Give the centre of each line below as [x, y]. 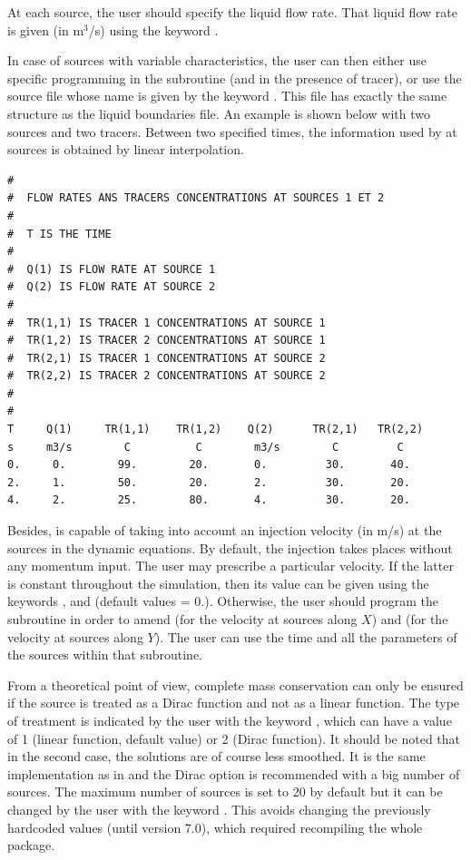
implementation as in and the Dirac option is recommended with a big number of [234, 773]
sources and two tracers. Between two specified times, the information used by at [232, 131]
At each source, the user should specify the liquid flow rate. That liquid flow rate [232, 12]
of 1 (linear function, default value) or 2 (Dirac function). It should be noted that [234, 738]
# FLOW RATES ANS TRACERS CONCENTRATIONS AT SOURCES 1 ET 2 [196, 198]
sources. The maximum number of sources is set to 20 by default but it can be [225, 792]
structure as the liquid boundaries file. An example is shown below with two [219, 113]
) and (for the [410, 619]
